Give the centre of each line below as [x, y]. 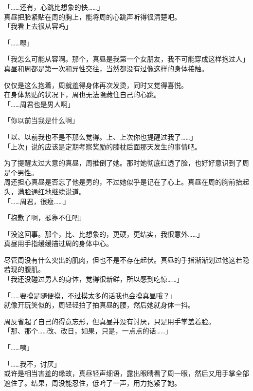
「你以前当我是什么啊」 [41, 120]
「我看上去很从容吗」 [38, 26]
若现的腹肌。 [24, 269]
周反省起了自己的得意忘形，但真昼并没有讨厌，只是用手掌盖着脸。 [109, 321]
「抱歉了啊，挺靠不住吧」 [45, 217]
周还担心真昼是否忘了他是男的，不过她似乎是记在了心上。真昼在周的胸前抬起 [126, 182]
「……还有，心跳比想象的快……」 [54, 7]
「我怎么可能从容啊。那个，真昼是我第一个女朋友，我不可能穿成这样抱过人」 [126, 59]
